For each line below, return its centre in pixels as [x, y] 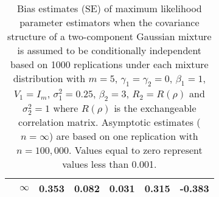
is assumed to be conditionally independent [109, 50]
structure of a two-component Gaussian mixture [109, 36]
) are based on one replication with [124, 136]
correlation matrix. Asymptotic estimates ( [109, 122]
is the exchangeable [155, 108]
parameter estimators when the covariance [109, 22]
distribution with [49, 78]
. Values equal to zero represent [135, 150]
